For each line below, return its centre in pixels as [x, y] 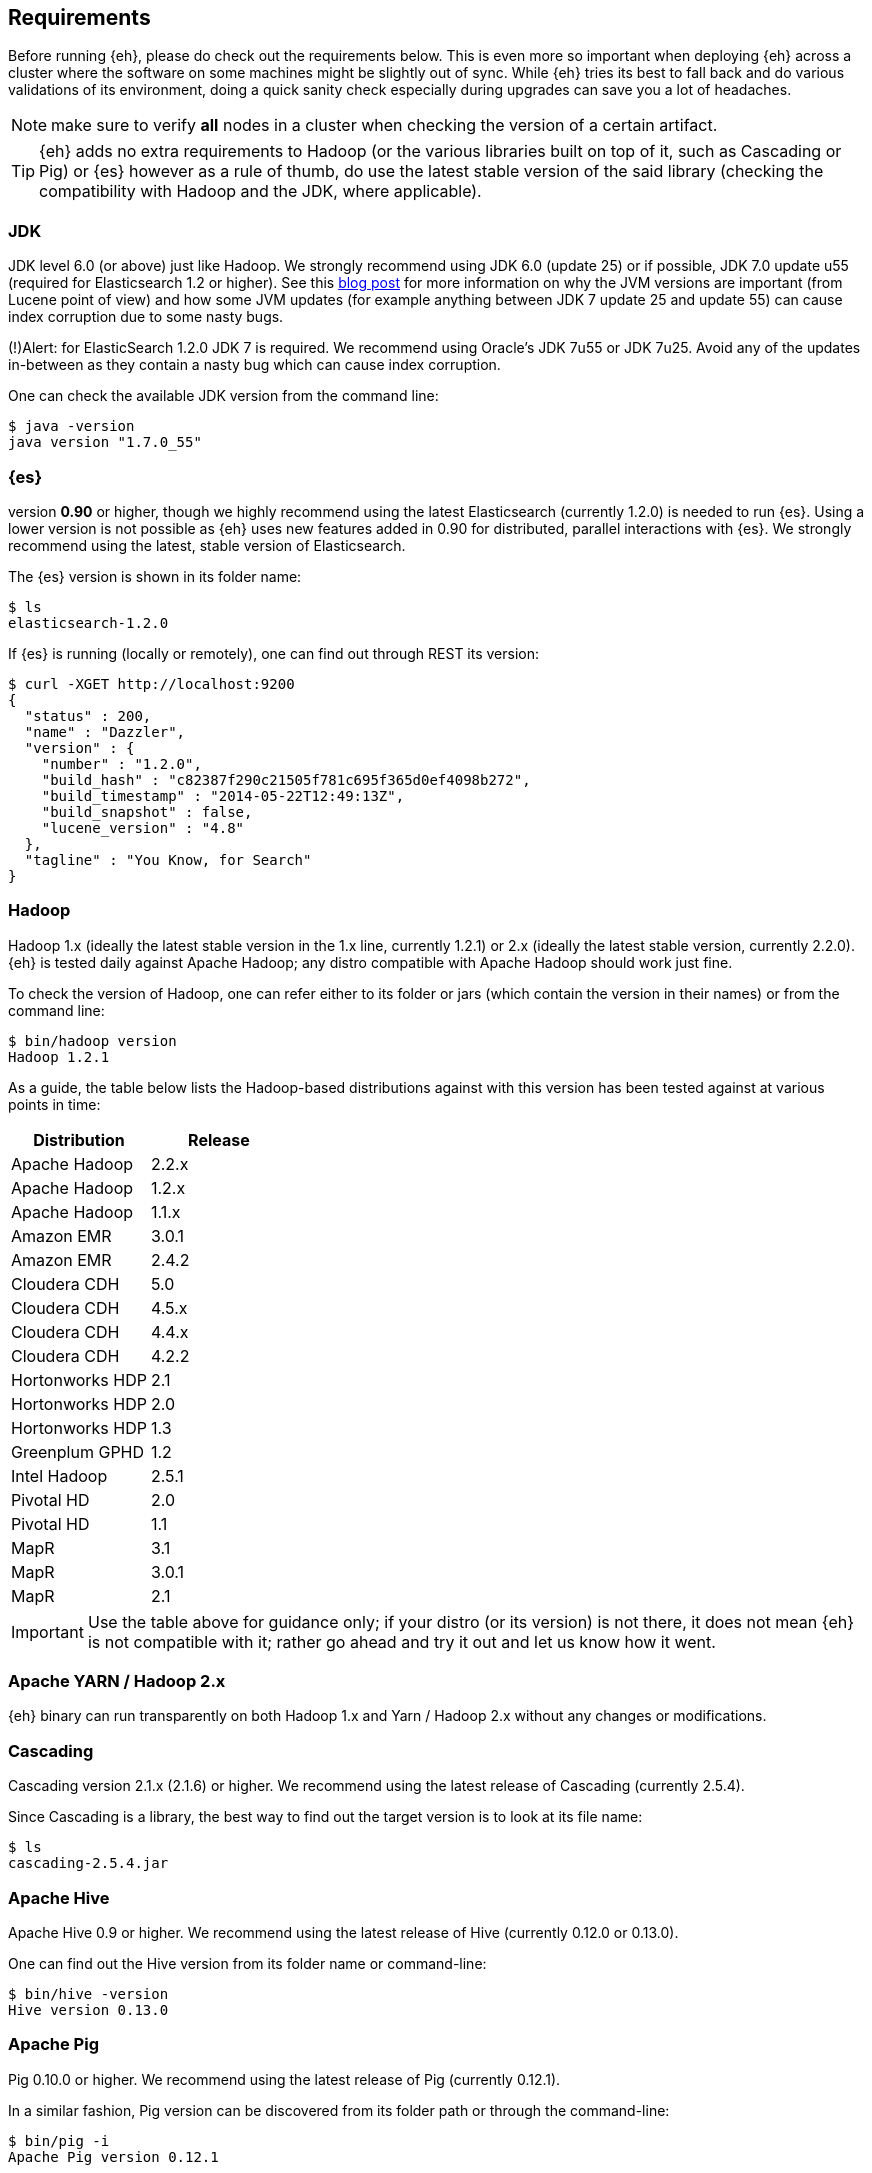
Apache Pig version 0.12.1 [113, 2156]
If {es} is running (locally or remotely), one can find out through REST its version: [274, 653]
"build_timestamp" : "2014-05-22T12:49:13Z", [223, 795]
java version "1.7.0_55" [105, 442]
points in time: [54, 1104]
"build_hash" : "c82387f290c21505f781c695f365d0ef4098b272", [286, 779]
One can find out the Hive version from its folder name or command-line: [247, 1963]
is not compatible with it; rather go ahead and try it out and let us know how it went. [401, 1641]
